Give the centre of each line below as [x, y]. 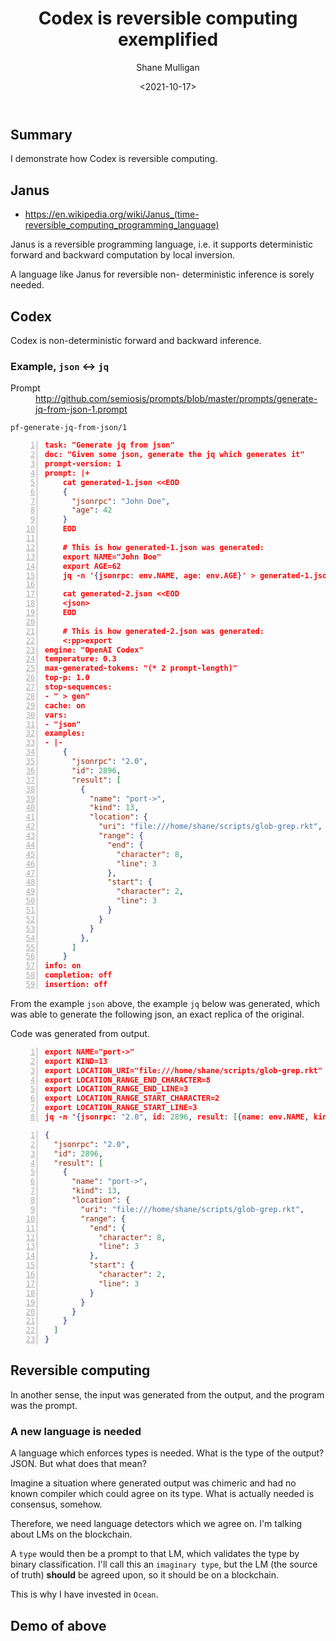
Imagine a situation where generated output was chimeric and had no [153, 1483]
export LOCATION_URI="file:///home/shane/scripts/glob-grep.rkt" [183, 1070]
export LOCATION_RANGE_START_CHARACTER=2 [132, 1098]
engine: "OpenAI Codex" [94, 650]
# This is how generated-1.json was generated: [163, 547]
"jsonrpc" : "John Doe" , [121, 501]
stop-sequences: [78, 687]
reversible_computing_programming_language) [122, 225]
